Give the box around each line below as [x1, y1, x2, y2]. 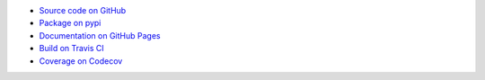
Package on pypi [39, 18, 101, 29]
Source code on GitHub [39, 5, 127, 15]
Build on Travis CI [39, 43, 105, 54]
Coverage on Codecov [39, 55, 123, 67]
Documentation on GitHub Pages [39, 30, 161, 40]
